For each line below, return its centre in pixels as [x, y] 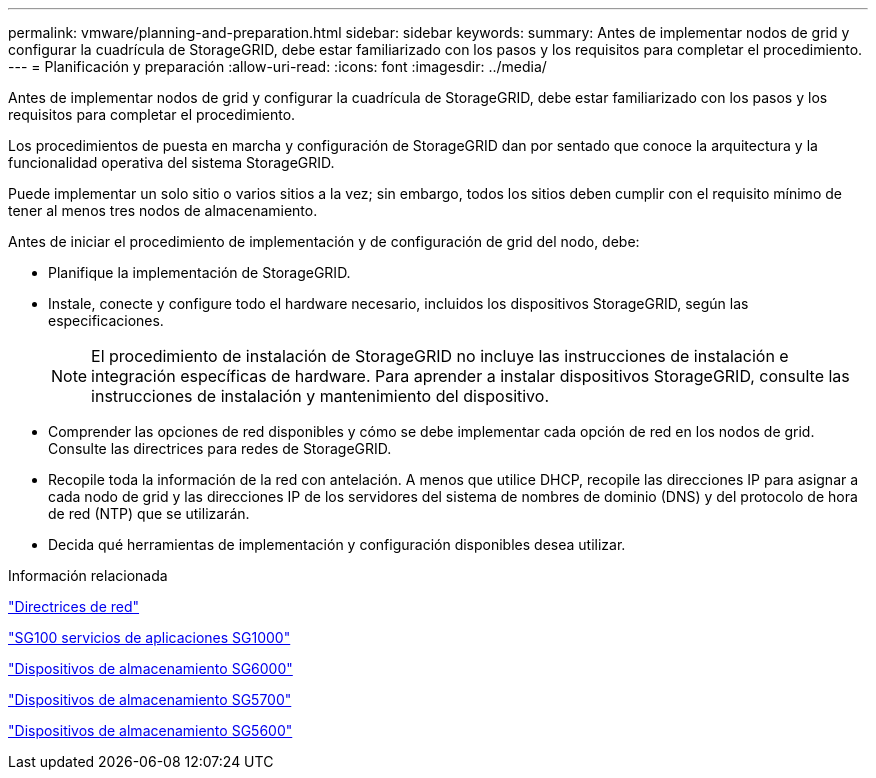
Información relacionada [88, 575]
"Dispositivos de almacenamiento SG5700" [150, 699]
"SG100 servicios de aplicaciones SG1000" [149, 637]
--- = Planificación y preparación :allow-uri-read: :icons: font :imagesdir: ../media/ [277, 66]
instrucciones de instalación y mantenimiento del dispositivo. [320, 396]
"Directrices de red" [74, 606]
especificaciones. [106, 320]
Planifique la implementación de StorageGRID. [199, 272]
